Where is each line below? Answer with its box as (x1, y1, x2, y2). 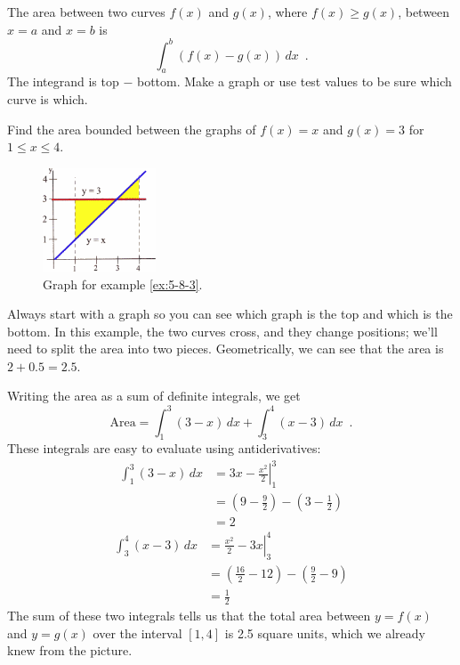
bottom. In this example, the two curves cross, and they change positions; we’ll (7, 321, 438, 340)
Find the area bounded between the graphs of (7, 119, 256, 138)
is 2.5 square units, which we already (224, 623, 425, 642)
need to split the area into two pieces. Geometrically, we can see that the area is (7, 339, 444, 358)
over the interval (93, 623, 182, 642)
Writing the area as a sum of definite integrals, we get (7, 386, 301, 405)
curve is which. (7, 90, 88, 109)
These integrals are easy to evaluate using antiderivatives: (7, 439, 321, 458)
